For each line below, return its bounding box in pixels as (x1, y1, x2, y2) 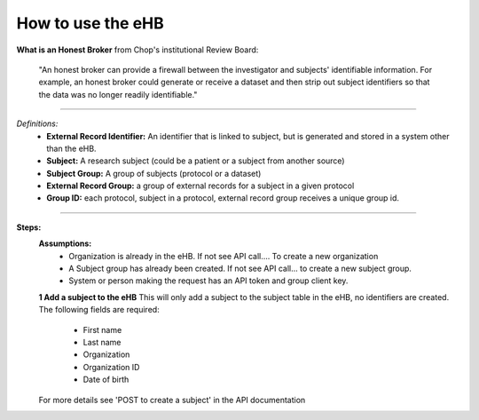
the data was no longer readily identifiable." (38, 89, 198, 99)
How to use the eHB (16, 13, 164, 33)
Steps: (16, 222, 42, 233)
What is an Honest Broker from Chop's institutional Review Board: (16, 44, 259, 55)
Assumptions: (38, 238, 92, 249)
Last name (82, 337, 122, 347)
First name (82, 324, 122, 335)
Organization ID (82, 361, 140, 372)
